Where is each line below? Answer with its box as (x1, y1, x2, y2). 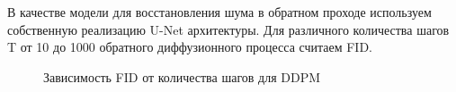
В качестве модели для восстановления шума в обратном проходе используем (7, 3, 432, 21)
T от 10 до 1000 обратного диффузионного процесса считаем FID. (7, 38, 373, 56)
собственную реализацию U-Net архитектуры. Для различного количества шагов (7, 20, 450, 38)
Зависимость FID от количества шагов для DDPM (43, 67, 321, 86)
